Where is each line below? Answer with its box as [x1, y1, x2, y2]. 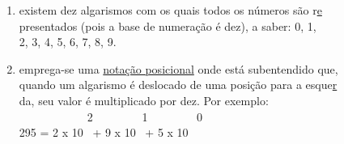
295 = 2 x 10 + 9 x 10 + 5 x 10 [19, 124, 189, 141]
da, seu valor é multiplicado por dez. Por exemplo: [19, 91, 269, 108]
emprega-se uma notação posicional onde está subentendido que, [19, 60, 338, 77]
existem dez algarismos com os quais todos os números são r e [19, 2, 322, 18]
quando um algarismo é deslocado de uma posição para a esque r [19, 76, 338, 93]
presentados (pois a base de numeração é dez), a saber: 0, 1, [19, 17, 316, 34]
